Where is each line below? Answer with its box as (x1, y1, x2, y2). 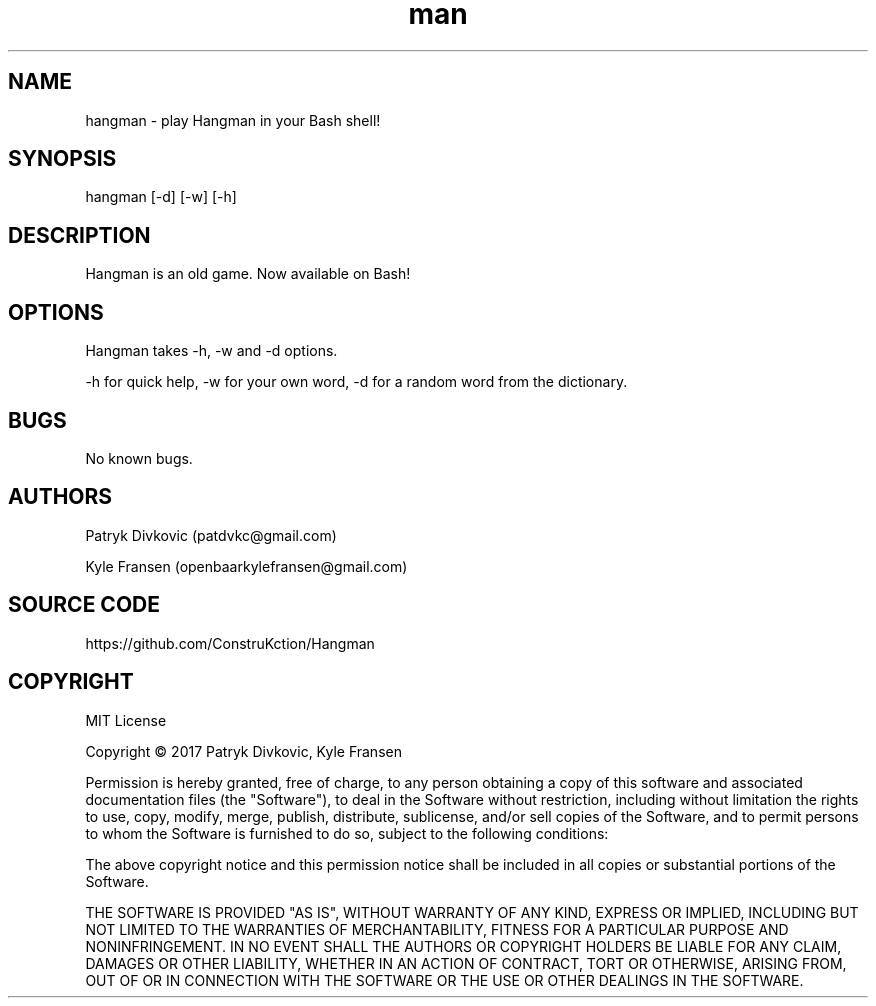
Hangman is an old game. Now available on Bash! (85, 265, 411, 283)
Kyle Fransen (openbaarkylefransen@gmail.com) (85, 557, 408, 575)
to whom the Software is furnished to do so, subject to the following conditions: (85, 824, 609, 842)
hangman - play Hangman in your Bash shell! (85, 111, 381, 129)
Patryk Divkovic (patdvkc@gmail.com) (85, 526, 337, 544)
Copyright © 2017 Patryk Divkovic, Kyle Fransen (85, 742, 402, 760)
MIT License (85, 711, 167, 729)
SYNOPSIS (8, 146, 117, 172)
